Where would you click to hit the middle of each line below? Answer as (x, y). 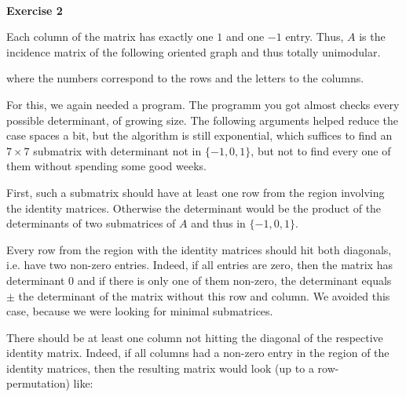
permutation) (38, 383)
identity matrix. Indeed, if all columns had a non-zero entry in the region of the (198, 353)
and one (245, 36)
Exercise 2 (35, 10)
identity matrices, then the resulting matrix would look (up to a (160, 368)
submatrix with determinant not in (117, 150)
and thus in (218, 223)
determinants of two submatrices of (91, 223)
